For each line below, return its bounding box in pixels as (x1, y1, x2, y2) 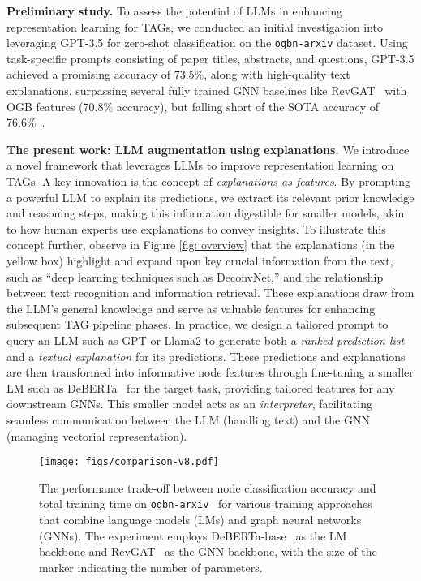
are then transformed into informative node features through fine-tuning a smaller (6, 364, 414, 381)
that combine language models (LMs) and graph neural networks (39, 511, 362, 527)
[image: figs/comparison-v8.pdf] (39, 456, 219, 468)
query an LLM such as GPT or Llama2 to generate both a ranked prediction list (6, 331, 405, 348)
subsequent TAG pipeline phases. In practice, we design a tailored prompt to (6, 316, 389, 333)
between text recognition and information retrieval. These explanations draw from (6, 284, 415, 301)
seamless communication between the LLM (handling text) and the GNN (6, 411, 370, 428)
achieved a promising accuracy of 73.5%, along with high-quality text (6, 66, 350, 83)
